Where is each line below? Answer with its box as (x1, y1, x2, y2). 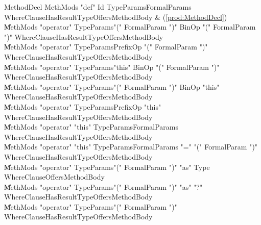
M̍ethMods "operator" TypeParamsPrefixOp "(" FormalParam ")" (4, 41, 208, 52)
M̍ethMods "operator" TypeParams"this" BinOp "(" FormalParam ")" (4, 61, 220, 72)
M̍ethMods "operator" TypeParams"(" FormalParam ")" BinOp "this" (4, 81, 220, 92)
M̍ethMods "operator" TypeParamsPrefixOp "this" (4, 101, 161, 112)
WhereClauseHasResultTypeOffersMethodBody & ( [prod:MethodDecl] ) (4, 11, 227, 22)
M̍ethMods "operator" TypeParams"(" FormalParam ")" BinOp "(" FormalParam (4, 21, 256, 32)
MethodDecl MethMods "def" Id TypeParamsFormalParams (4, 2, 192, 12)
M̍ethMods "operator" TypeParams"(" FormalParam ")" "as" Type (4, 161, 210, 172)
